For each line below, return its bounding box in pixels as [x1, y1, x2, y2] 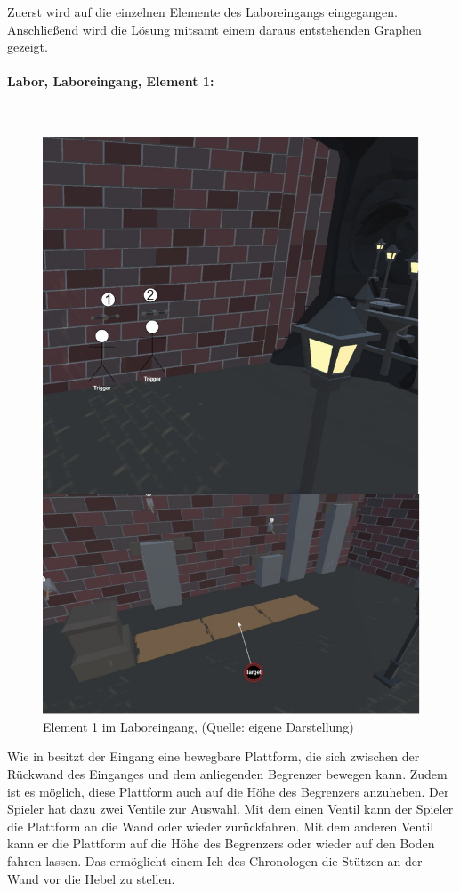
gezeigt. [7, 37, 48, 56]
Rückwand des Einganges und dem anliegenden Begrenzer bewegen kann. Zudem [7, 764, 448, 783]
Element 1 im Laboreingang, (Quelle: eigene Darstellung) [43, 717, 354, 735]
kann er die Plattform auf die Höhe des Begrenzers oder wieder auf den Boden [7, 834, 435, 853]
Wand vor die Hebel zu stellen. [7, 869, 175, 887]
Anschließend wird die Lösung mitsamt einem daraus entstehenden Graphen [7, 20, 422, 38]
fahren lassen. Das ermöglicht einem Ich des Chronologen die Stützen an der [7, 851, 423, 870]
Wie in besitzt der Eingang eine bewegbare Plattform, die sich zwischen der [7, 747, 420, 766]
